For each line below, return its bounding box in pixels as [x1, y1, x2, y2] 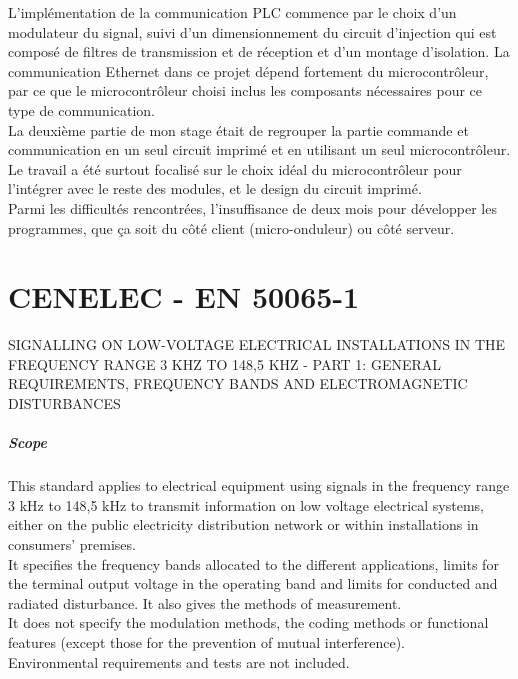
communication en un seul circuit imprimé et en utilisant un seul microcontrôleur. [8, 139, 511, 160]
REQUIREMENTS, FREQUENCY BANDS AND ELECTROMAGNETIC [8, 373, 468, 394]
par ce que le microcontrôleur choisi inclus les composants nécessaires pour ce [8, 80, 483, 101]
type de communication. [8, 99, 155, 120]
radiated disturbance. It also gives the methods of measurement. [8, 592, 402, 613]
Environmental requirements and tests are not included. [8, 651, 350, 672]
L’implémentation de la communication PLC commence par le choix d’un [8, 2, 457, 22]
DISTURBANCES [8, 393, 121, 414]
